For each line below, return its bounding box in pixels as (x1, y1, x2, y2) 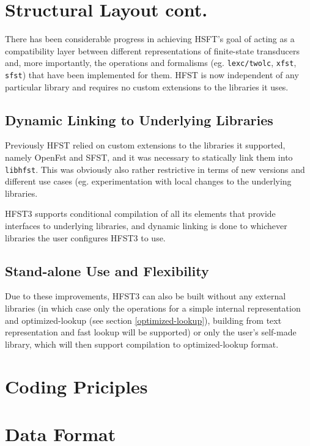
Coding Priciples (5, 373, 148, 398)
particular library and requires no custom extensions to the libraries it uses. (5, 80, 289, 93)
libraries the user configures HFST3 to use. (5, 231, 166, 244)
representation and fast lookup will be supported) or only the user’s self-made (5, 326, 297, 338)
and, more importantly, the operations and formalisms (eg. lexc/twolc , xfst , (5, 56, 297, 69)
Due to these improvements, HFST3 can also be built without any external (5, 290, 286, 302)
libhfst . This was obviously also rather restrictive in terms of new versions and (5, 163, 305, 175)
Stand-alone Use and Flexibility (5, 261, 209, 280)
